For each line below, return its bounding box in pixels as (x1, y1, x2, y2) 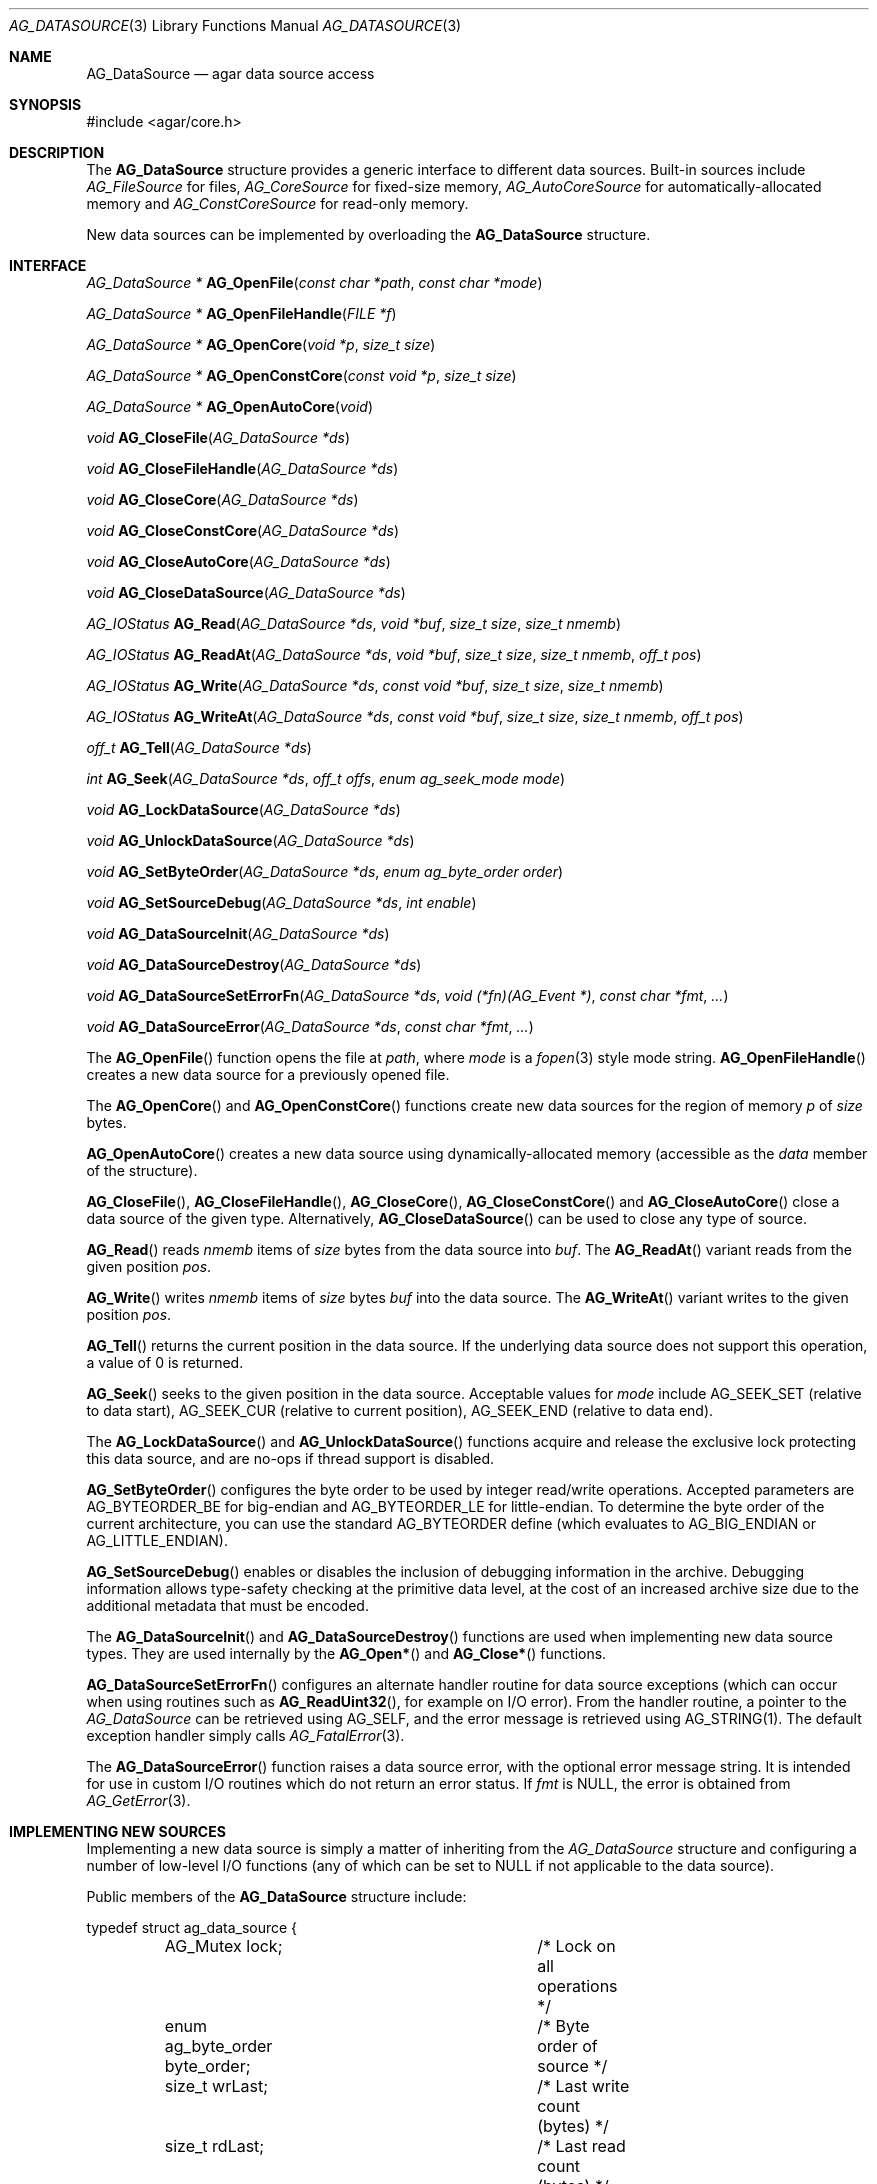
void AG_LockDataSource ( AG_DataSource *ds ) (86, 801, 401, 818)
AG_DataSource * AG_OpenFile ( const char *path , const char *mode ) (86, 274, 543, 291)
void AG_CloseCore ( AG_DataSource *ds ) (86, 491, 359, 508)
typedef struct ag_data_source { (86, 1919, 298, 1936)
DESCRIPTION (9, 144, 105, 161)
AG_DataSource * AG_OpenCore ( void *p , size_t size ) (86, 336, 436, 353)
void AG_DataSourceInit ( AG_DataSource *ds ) (86, 925, 390, 942)
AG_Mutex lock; (164, 1936, 283, 1956)
